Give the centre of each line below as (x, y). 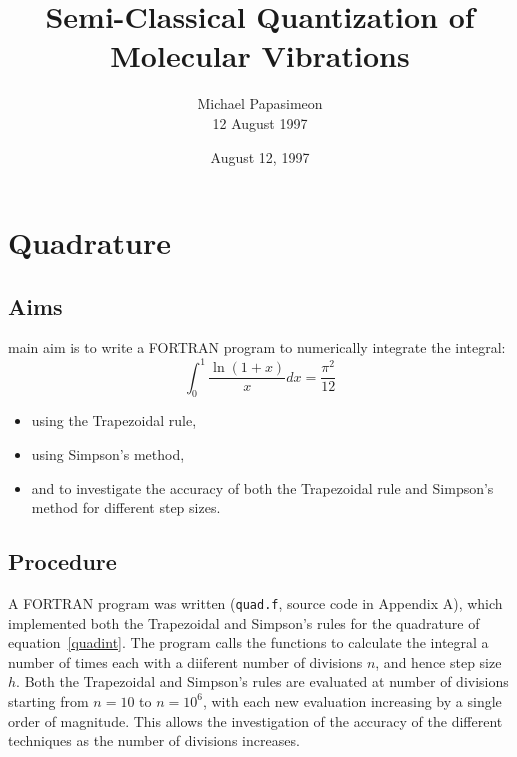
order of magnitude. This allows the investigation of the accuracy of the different (255, 720)
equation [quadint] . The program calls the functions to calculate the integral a (248, 642)
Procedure (62, 561)
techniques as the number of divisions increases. (154, 740)
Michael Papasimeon (260, 103)
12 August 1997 (260, 122)
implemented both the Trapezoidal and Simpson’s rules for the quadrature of (244, 622)
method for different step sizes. (126, 507)
